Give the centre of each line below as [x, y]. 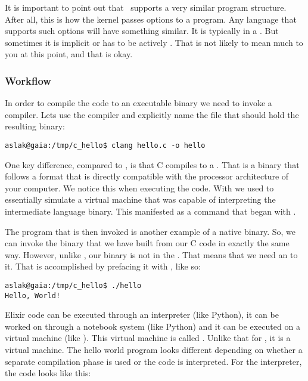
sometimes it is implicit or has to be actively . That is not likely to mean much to [154, 42]
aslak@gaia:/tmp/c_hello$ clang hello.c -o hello [105, 145]
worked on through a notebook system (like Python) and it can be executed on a [153, 326]
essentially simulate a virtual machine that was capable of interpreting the [140, 199]
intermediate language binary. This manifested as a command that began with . [150, 211]
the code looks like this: [48, 373]
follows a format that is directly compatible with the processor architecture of [147, 176]
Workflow [28, 80]
